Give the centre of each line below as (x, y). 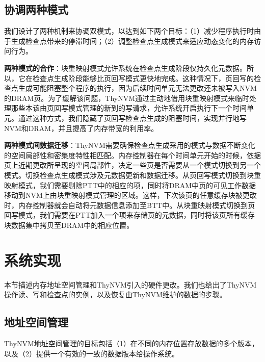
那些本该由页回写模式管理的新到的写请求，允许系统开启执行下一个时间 (129, 108)
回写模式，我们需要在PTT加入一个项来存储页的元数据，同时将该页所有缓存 (129, 215)
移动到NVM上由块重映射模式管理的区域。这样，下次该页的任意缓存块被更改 (130, 195)
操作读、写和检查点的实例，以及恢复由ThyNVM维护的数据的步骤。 (115, 294)
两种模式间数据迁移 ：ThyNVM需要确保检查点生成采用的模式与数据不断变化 (130, 145)
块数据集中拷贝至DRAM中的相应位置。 (69, 225)
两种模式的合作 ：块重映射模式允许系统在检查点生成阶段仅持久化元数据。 (125, 68)
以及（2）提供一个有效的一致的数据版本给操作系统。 (91, 353)
